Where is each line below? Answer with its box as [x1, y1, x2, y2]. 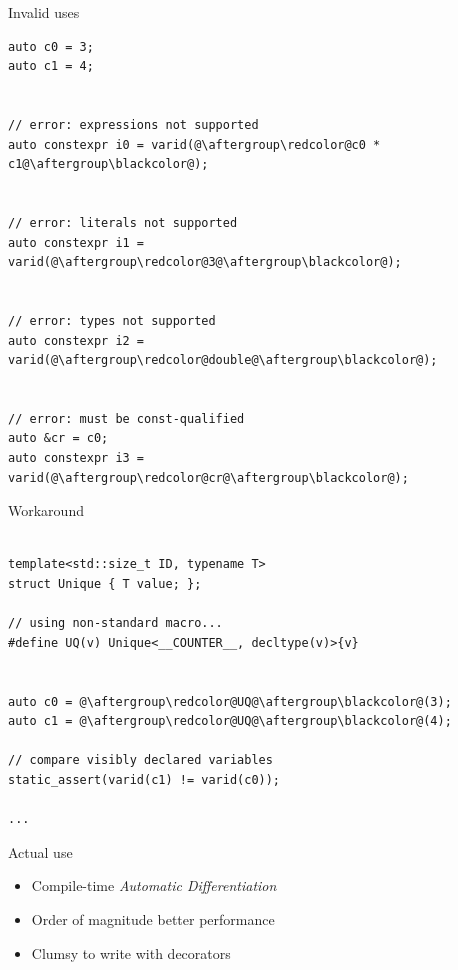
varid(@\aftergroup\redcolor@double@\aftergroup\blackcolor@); [8, 353, 438, 368]
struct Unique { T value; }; [8, 577, 202, 592]
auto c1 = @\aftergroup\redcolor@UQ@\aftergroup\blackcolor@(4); [8, 714, 452, 729]
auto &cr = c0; [8, 431, 109, 446]
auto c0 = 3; [8, 39, 94, 54]
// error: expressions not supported [8, 117, 259, 132]
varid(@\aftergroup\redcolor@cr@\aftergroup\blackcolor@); [8, 470, 409, 485]
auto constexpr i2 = [8, 333, 145, 348]
